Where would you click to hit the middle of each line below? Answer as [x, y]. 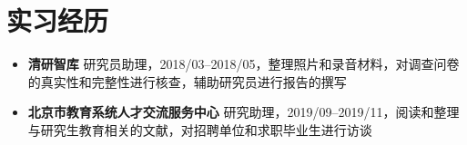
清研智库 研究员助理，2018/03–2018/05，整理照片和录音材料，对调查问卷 [244, 64]
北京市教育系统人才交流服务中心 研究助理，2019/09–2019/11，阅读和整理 [244, 112]
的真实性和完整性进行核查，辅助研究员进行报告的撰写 [187, 81]
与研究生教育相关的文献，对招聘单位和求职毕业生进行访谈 [200, 129]
